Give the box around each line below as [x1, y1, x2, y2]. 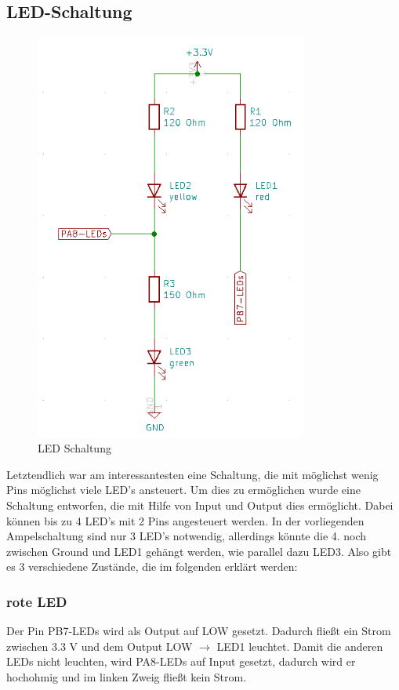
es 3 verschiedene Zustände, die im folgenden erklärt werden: [6, 558, 298, 575]
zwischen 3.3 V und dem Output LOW [6, 637, 193, 654]
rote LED [6, 591, 67, 611]
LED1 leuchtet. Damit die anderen [216, 637, 383, 654]
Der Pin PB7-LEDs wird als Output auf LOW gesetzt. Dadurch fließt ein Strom [6, 623, 391, 639]
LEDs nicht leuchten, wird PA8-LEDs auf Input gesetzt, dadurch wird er [6, 653, 356, 670]
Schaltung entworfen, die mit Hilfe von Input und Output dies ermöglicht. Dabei [6, 496, 394, 513]
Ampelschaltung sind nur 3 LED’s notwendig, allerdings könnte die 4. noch [6, 528, 367, 544]
